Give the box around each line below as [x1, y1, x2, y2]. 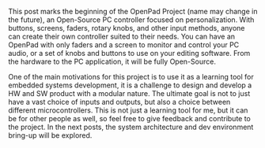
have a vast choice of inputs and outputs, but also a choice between [8, 98, 231, 106]
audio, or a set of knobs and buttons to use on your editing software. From [8, 49, 251, 57]
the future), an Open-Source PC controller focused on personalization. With [8, 15, 255, 24]
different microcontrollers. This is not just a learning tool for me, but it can [8, 105, 248, 115]
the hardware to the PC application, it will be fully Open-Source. [8, 57, 216, 66]
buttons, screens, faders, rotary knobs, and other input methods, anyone [8, 24, 245, 32]
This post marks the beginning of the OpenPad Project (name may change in [8, 7, 258, 16]
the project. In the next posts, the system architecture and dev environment [8, 122, 254, 131]
